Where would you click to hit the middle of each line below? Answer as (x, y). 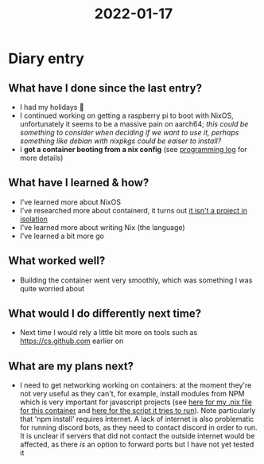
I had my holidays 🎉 (52, 107)
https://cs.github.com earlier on (72, 341)
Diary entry (47, 58)
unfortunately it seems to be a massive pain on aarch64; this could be (134, 124)
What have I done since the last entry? (105, 88)
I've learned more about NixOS (70, 202)
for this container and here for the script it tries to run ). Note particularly (138, 411)
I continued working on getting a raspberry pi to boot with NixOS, (126, 115)
